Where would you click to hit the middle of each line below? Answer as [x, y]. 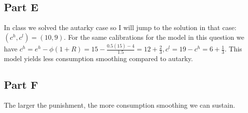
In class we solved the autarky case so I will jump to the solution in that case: [120, 27]
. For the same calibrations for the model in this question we [154, 37]
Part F [21, 85]
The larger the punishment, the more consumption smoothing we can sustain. [120, 105]
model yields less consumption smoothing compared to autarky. [98, 58]
